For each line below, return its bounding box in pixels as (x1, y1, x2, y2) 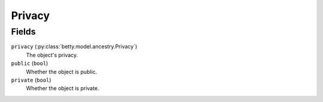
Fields (11, 26, 36, 37)
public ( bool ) (11, 60, 48, 67)
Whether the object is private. (26, 85, 99, 92)
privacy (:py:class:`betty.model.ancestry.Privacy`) (11, 43, 138, 50)
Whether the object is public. (26, 68, 97, 75)
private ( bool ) (11, 76, 51, 84)
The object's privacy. (26, 51, 78, 58)
